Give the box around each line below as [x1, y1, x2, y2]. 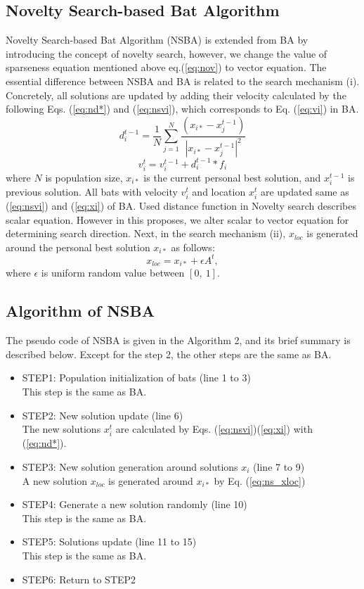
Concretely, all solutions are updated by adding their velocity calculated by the [6, 87, 346, 102]
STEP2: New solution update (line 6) [22, 407, 183, 422]
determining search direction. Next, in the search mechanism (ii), [6, 226, 286, 241]
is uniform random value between [41, 265, 185, 280]
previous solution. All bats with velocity [6, 184, 178, 198]
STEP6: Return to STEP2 [22, 571, 136, 586]
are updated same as [260, 184, 349, 198]
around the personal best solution [6, 239, 150, 254]
